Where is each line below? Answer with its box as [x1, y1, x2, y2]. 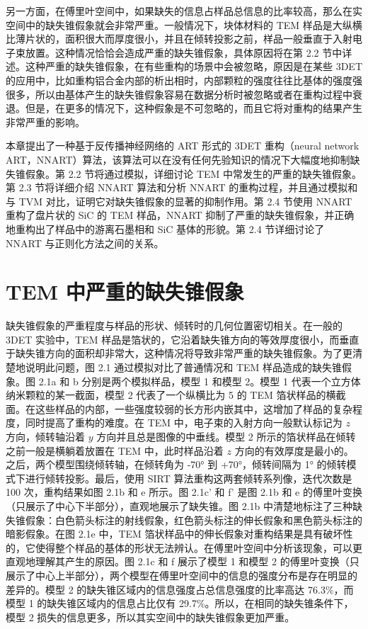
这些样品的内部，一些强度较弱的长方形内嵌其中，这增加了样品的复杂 [35, 401, 352, 416]
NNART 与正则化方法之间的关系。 [6, 235, 164, 250]
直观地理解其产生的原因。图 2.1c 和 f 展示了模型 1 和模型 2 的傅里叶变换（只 [6, 554, 360, 569]
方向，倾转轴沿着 [6, 429, 85, 443]
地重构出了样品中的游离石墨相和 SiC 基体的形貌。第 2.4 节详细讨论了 [6, 221, 325, 236]
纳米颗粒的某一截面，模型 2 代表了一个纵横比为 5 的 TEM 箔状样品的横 [6, 387, 336, 402]
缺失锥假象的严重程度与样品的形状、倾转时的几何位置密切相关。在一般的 [6, 318, 343, 333]
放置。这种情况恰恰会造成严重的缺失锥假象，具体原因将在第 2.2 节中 [25, 45, 343, 59]
